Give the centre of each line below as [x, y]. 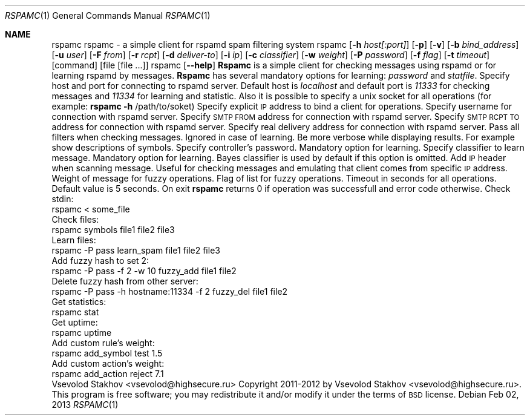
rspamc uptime [82, 333]
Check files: [75, 219]
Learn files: [74, 240]
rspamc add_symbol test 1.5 [107, 353]
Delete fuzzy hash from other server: [125, 281]
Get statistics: [79, 302]
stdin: [63, 199]
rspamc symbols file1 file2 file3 [113, 230]
